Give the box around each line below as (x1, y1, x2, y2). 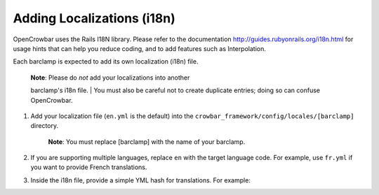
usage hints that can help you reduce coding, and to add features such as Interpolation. (13, 44, 267, 52)
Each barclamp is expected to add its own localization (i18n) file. (13, 57, 199, 66)
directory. (30, 122, 59, 130)
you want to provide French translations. (30, 163, 147, 171)
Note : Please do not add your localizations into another (30, 73, 190, 82)
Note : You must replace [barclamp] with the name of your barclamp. (48, 137, 246, 146)
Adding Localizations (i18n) (13, 10, 175, 26)
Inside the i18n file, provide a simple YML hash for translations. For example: (30, 175, 251, 185)
